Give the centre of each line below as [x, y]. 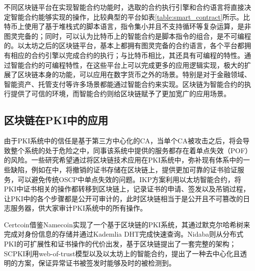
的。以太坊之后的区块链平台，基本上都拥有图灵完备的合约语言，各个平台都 [124, 45]
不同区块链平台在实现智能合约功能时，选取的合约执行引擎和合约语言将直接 [124, 7]
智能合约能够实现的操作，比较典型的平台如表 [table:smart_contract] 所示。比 [130, 16]
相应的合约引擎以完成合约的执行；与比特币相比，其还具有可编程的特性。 [127, 55]
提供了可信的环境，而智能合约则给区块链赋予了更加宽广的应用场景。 [120, 94]
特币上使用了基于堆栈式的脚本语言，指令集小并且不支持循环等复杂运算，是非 [127, 26]
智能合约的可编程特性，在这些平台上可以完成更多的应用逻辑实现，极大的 [127, 65]
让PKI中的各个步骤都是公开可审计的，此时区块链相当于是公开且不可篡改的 [124, 198]
